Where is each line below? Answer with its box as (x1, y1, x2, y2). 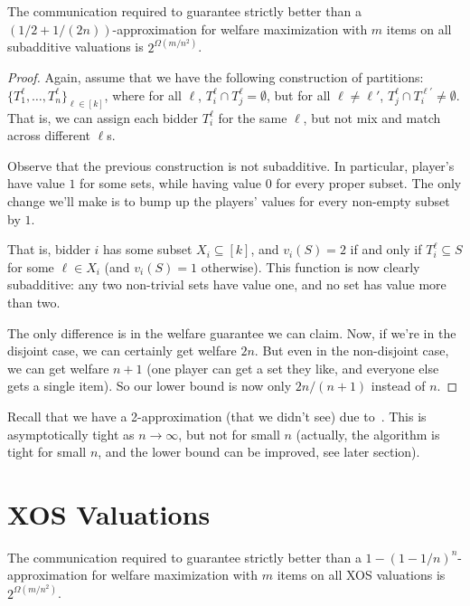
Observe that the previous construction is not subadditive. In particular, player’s (7, 156, 455, 175)
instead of (371, 376, 426, 395)
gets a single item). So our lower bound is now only (7, 376, 292, 395)
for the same (218, 108, 287, 127)
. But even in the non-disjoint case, (254, 341, 449, 360)
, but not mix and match (303, 108, 441, 127)
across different (7, 126, 90, 145)
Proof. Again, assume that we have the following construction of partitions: (7, 68, 424, 87)
